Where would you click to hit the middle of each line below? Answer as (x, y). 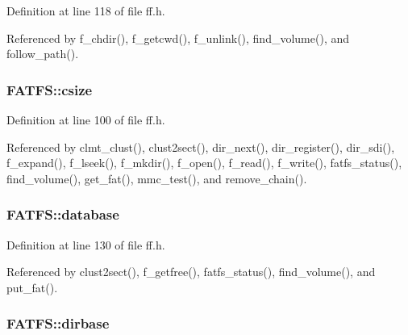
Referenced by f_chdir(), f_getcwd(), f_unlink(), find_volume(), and (178, 38)
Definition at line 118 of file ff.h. (86, 10)
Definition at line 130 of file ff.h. (86, 244)
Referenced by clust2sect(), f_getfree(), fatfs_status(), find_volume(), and (191, 272)
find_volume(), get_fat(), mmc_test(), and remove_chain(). (157, 178)
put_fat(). (32, 287)
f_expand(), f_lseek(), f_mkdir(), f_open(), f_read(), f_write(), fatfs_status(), (204, 163)
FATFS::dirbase (58, 323)
